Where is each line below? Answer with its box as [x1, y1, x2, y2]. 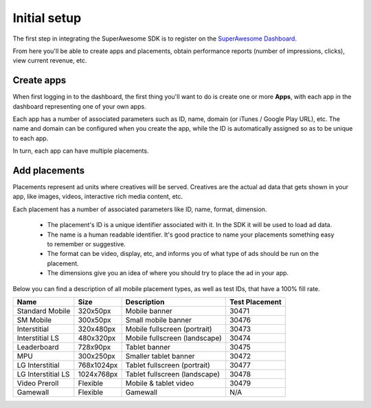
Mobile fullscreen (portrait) [125, 324, 212, 334]
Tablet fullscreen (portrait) [125, 361, 211, 369]
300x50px [78, 315, 111, 325]
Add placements [12, 165, 85, 176]
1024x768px [78, 369, 118, 378]
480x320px [78, 334, 116, 343]
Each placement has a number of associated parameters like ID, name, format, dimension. [12, 205, 267, 213]
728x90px [78, 343, 111, 352]
